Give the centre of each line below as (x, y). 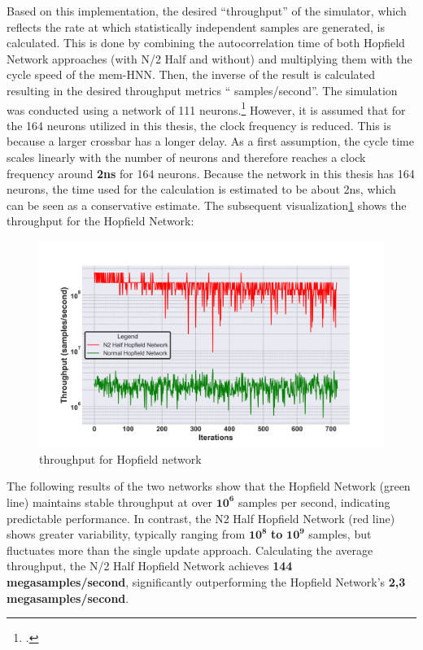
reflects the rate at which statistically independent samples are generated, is (196, 26)
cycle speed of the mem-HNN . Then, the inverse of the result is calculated (191, 74)
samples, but (340, 534)
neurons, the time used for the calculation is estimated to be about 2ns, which (201, 189)
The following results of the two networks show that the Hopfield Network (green (209, 486)
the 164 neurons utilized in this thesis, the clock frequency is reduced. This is (199, 125)
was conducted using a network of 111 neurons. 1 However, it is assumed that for (206, 108)
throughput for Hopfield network (120, 458)
